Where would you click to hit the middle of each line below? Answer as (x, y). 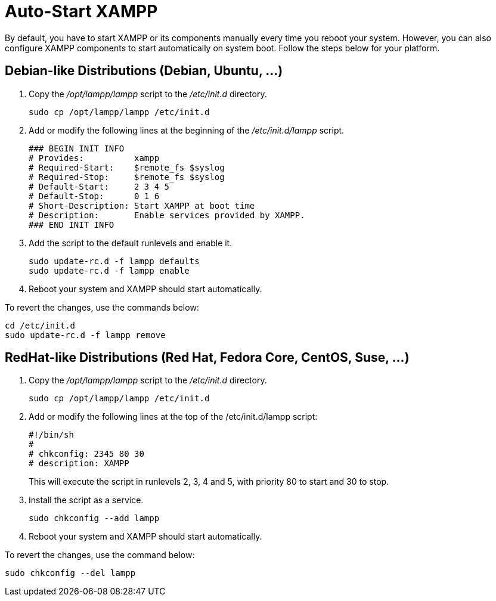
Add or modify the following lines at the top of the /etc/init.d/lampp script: (173, 417)
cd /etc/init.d (40, 325)
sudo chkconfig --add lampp (94, 518)
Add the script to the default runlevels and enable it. (131, 243)
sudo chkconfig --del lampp (70, 573)
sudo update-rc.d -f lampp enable (109, 270)
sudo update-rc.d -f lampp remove (85, 335)
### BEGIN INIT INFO (77, 148)
